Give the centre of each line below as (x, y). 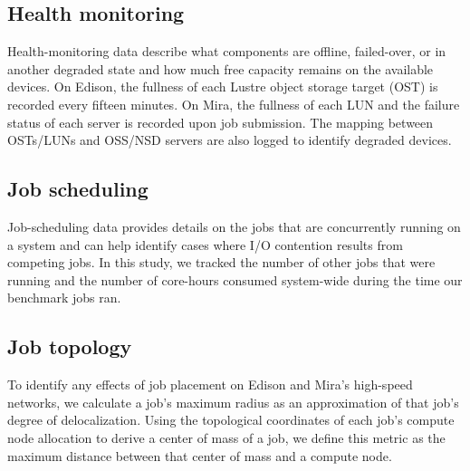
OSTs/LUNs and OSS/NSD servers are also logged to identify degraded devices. (230, 140)
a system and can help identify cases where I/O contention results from (205, 244)
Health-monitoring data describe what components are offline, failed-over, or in (227, 51)
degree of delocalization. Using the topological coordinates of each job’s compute (231, 420)
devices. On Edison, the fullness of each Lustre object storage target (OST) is (223, 87)
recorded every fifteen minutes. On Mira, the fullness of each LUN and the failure (234, 104)
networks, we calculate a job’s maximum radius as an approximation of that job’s (233, 402)
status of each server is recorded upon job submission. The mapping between (221, 122)
